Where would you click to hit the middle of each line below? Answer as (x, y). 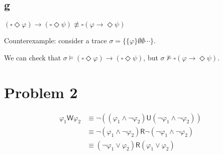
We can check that (33, 57)
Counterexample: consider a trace (55, 41)
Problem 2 (41, 92)
